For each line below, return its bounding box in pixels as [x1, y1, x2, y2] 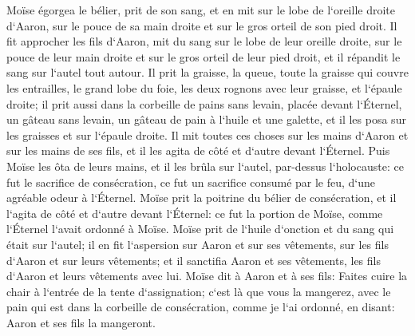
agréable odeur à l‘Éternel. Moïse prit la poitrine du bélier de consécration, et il [6, 189, 397, 206]
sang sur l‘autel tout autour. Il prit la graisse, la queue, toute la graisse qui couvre [6, 64, 409, 81]
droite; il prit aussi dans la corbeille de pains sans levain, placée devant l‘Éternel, [6, 95, 402, 112]
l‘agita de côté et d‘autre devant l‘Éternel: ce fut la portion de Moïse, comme [6, 204, 383, 221]
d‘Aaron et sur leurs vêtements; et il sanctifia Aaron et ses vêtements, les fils [6, 251, 381, 268]
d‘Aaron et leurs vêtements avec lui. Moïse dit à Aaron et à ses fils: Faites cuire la [6, 267, 408, 284]
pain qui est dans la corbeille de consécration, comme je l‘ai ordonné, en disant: [6, 298, 395, 315]
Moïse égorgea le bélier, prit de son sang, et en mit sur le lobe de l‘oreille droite [6, 2, 396, 18]
